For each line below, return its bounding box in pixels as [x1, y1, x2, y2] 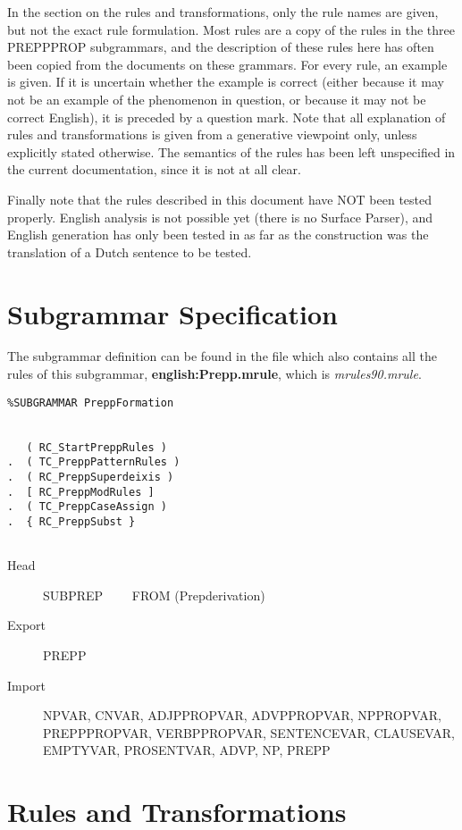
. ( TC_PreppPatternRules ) [7, 456, 181, 469]
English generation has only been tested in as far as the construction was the [7, 225, 429, 244]
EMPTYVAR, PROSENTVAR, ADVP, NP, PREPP [43, 741, 331, 759]
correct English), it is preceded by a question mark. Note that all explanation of [7, 107, 446, 126]
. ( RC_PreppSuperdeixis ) [7, 470, 174, 483]
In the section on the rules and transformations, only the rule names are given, [7, 3, 439, 21]
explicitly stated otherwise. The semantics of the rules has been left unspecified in [7, 142, 456, 161]
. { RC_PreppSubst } [7, 515, 136, 528]
